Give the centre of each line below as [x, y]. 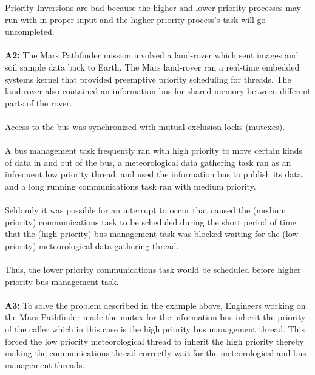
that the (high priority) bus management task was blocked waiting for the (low [152, 234]
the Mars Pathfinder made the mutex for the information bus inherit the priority [155, 317]
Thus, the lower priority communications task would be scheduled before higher [153, 270]
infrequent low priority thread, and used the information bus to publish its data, [154, 174]
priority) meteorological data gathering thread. [92, 245]
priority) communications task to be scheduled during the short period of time [151, 222]
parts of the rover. [39, 102]
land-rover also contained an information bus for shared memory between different [158, 91]
